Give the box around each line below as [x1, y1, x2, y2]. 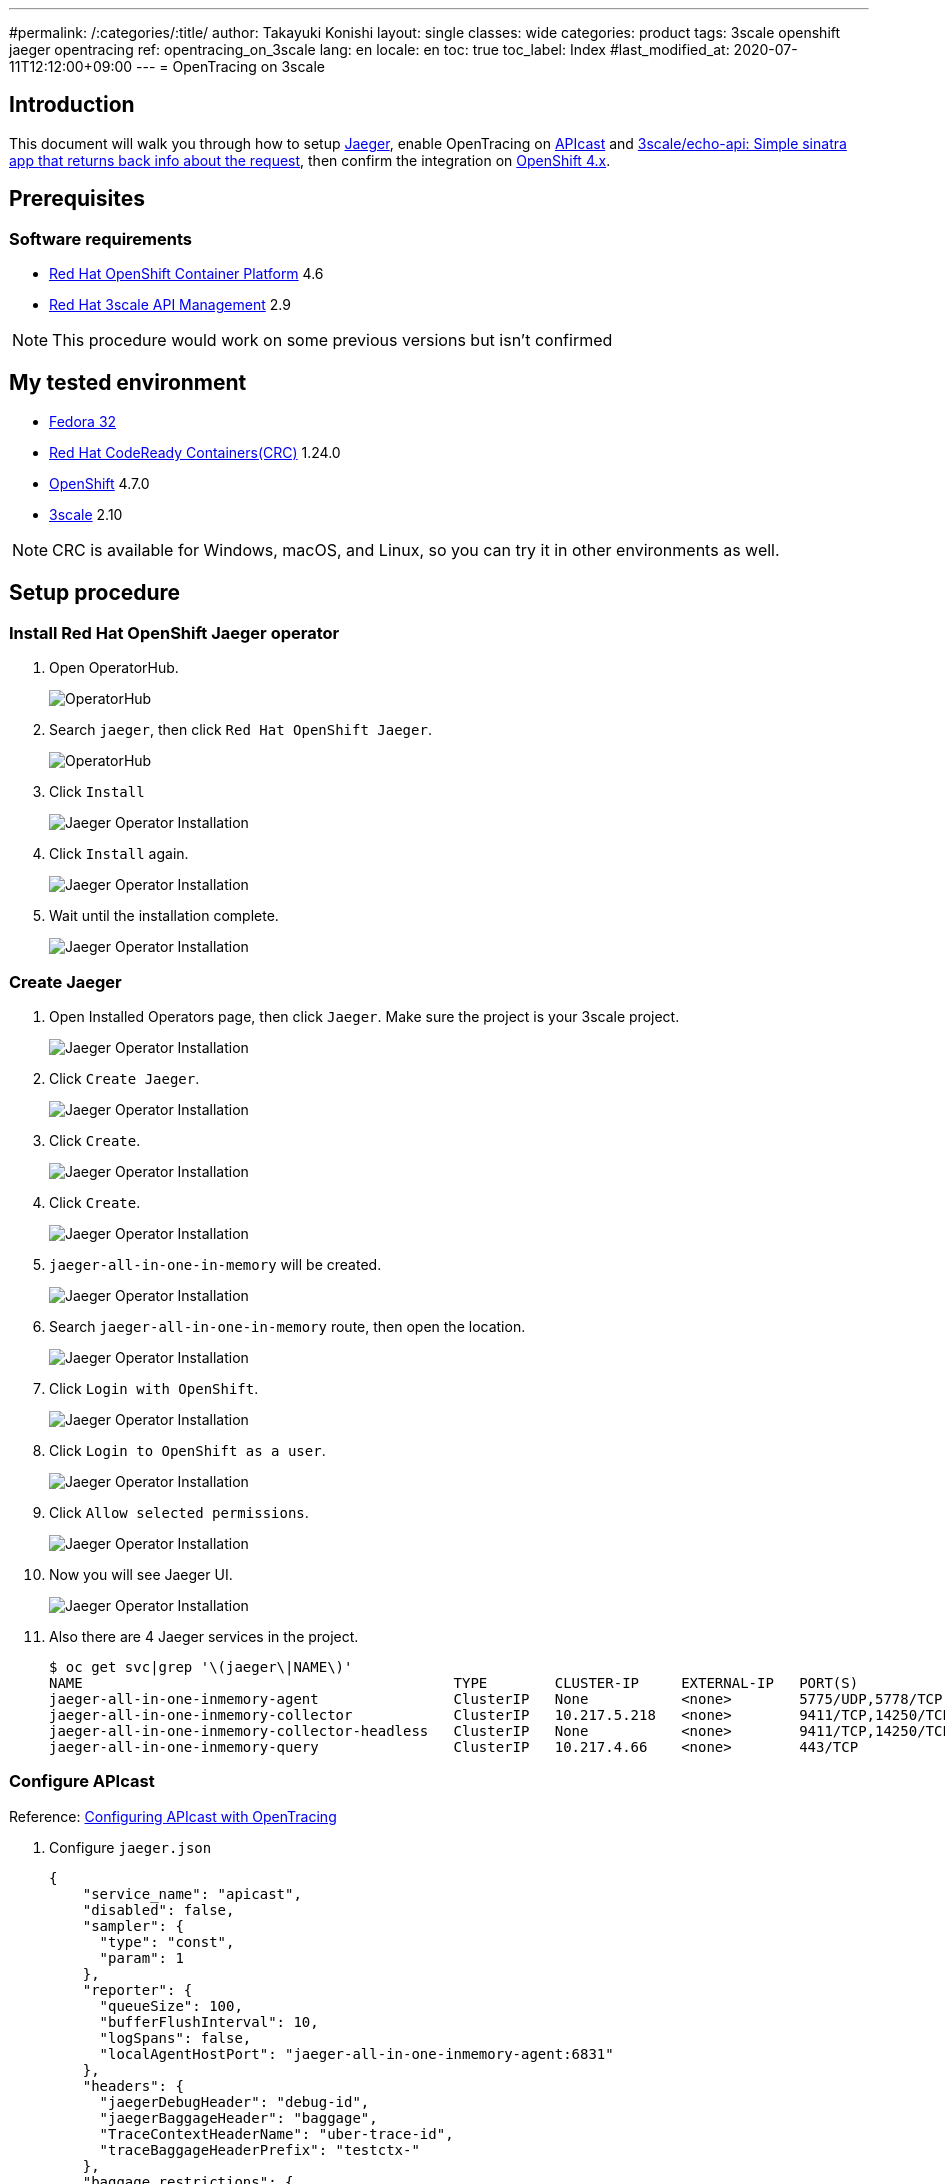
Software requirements [9, 228, 193, 249]
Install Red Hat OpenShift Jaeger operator [9, 622, 340, 643]
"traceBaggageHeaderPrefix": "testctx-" [99, 2141, 420, 2158]
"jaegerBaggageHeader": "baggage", [99, 2109, 378, 2126]
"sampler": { [82, 1917, 184, 1934]
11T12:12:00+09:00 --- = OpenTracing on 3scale [9, 58, 325, 75]
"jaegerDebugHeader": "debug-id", [99, 2093, 370, 2110]
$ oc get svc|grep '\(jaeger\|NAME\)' [49, 1658, 353, 1675]
